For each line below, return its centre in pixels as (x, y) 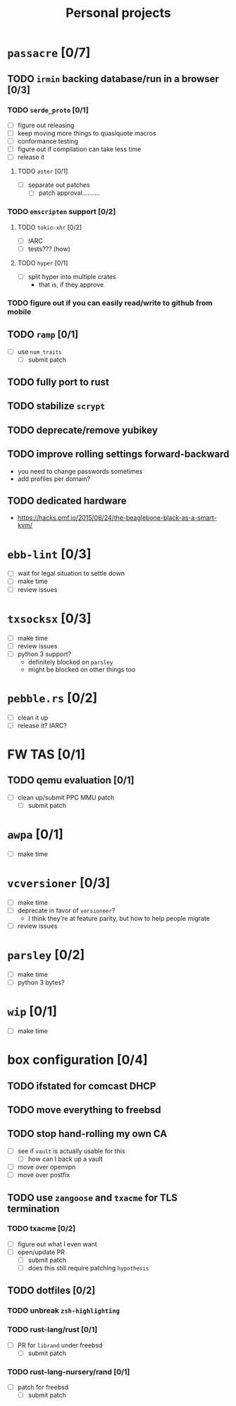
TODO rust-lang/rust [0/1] (52, 1330)
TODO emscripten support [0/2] (62, 212)
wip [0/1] (32, 1012)
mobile (19, 311)
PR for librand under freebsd (60, 1345)
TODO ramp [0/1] (43, 334)
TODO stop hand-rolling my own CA (87, 1134)
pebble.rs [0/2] (52, 698)
